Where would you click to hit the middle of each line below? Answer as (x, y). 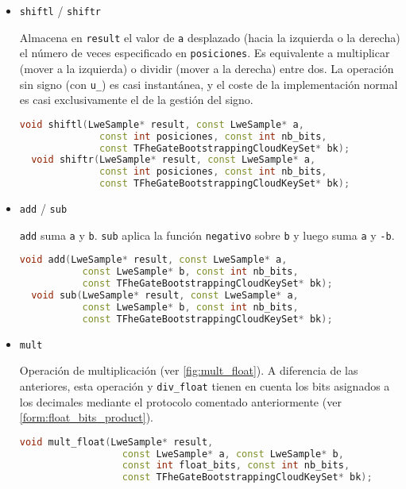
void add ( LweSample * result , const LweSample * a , (153, 260)
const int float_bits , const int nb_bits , (236, 466)
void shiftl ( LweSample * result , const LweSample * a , (162, 124)
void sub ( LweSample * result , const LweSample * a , (165, 295)
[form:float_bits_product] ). (87, 417)
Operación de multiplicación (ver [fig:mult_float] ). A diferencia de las (189, 370)
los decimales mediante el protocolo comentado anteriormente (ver (180, 401)
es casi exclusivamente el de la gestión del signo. (136, 100)
